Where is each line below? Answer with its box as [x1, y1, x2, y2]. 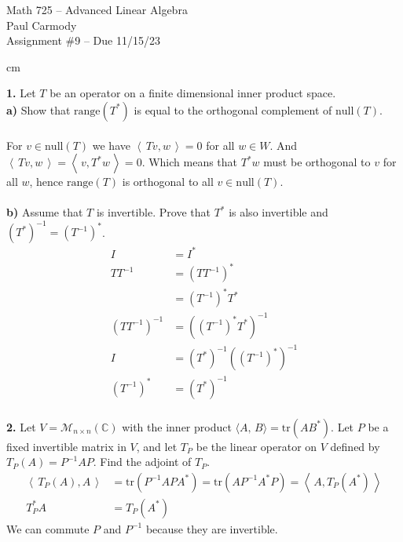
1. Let [6, 85, 36, 101]
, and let [136, 438, 178, 454]
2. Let [6, 418, 36, 435]
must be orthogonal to [263, 154, 371, 170]
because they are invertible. [145, 520, 278, 537]
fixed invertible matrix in [6, 438, 126, 454]
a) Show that [6, 101, 71, 118]
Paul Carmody [6, 16, 77, 33]
